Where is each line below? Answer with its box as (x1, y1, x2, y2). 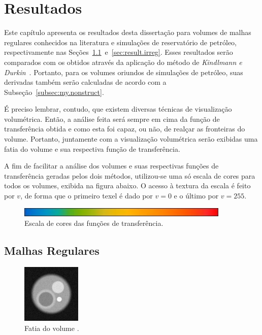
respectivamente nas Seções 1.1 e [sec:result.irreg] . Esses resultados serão (4, 47, 233, 57)
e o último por (174, 190, 219, 201)
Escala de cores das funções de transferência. (24, 218, 163, 228)
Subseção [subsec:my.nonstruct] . (4, 86, 104, 97)
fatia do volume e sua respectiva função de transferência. (4, 143, 180, 154)
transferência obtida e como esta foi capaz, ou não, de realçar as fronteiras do (4, 123, 245, 134)
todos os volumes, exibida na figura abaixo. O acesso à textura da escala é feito (4, 180, 251, 191)
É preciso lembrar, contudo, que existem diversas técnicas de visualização (4, 104, 232, 114)
